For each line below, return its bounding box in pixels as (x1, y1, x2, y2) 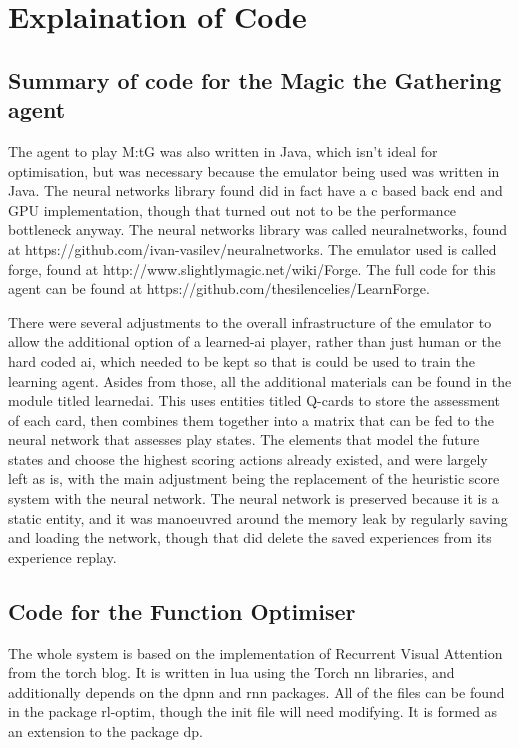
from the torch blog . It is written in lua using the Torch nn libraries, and (8, 662, 455, 683)
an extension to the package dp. (8, 721, 203, 742)
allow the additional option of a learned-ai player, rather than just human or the (8, 331, 502, 352)
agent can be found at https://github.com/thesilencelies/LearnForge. (8, 278, 430, 299)
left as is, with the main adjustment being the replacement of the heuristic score (8, 468, 500, 489)
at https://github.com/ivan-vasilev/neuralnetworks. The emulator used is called (8, 238, 497, 259)
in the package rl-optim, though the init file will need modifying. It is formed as (8, 701, 498, 722)
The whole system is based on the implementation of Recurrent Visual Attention (8, 642, 503, 663)
